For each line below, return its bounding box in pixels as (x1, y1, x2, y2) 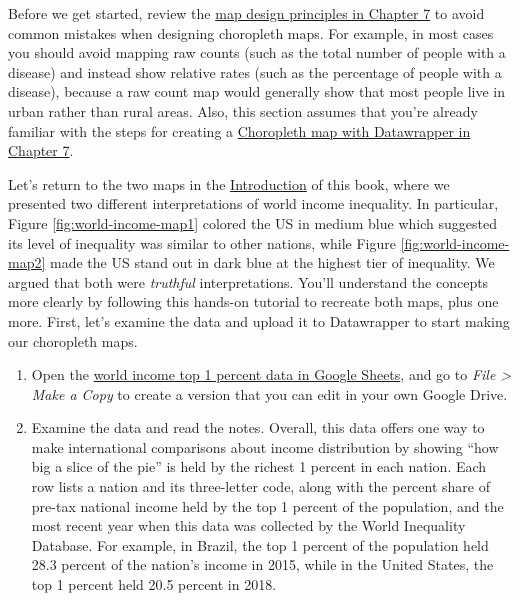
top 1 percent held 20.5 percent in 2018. (31, 574, 277, 595)
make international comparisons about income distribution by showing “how (31, 436, 499, 457)
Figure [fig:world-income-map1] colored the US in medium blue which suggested (8, 212, 497, 233)
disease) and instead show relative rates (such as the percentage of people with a (8, 61, 502, 82)
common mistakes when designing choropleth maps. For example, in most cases (8, 22, 494, 43)
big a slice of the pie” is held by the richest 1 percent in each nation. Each (31, 456, 487, 477)
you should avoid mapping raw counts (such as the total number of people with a (8, 42, 506, 63)
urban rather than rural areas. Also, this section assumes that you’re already (8, 100, 478, 121)
